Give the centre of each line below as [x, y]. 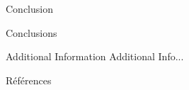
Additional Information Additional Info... [95, 56]
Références [29, 80]
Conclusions [31, 32]
